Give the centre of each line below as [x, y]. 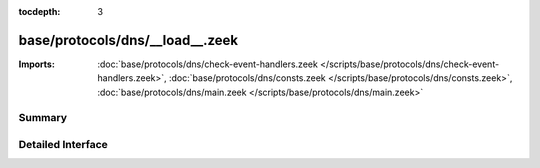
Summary [43, 118]
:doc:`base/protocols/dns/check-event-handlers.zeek [208, 64]
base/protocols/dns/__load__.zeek [128, 40]
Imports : [36, 64]
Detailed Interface [63, 145]
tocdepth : [39, 11]
